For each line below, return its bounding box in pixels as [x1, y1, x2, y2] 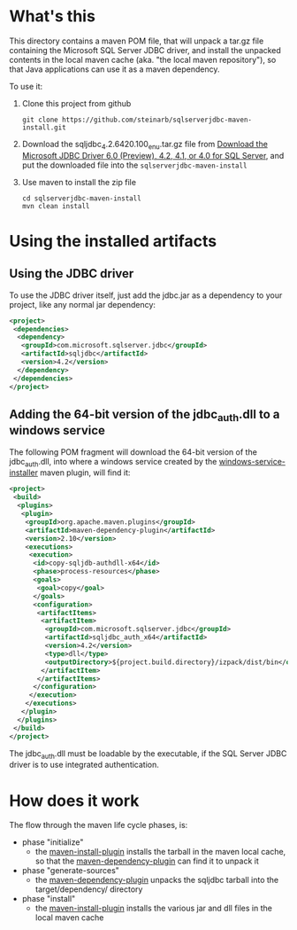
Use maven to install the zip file [21, 176, 137, 187]
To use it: [9, 81, 43, 91]
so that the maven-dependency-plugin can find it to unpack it [34, 856, 259, 866]
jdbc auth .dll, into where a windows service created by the [9, 456, 217, 469]
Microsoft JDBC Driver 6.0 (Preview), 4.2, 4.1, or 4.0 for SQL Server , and [21, 150, 285, 160]
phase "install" [21, 894, 76, 904]
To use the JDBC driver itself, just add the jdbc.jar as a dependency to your [9, 290, 283, 301]
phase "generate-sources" [21, 865, 119, 876]
